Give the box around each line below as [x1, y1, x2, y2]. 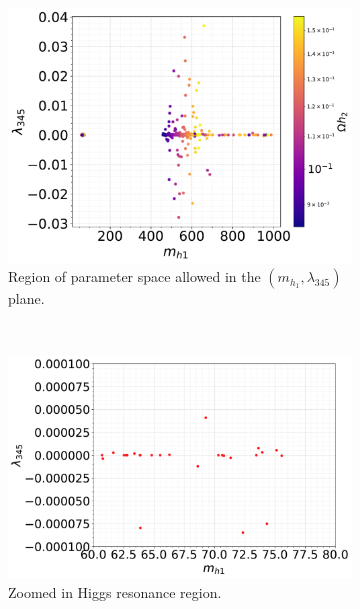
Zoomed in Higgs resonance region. [8, 581, 222, 602]
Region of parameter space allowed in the [8, 266, 261, 287]
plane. [8, 288, 45, 309]
